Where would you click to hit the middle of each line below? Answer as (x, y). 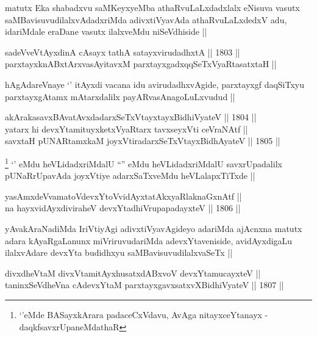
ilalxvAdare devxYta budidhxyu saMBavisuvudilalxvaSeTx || (119, 252)
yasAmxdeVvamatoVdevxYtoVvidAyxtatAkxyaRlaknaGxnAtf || (123, 196)
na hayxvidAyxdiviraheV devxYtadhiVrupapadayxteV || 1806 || (123, 208)
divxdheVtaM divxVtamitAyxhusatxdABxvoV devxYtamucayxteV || (133, 273)
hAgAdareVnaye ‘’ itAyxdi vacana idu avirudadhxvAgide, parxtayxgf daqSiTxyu (155, 84)
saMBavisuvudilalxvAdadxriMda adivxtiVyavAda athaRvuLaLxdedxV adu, (146, 19)
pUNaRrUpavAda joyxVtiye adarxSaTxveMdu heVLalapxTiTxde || (130, 176)
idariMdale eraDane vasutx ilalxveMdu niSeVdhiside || (106, 31)
